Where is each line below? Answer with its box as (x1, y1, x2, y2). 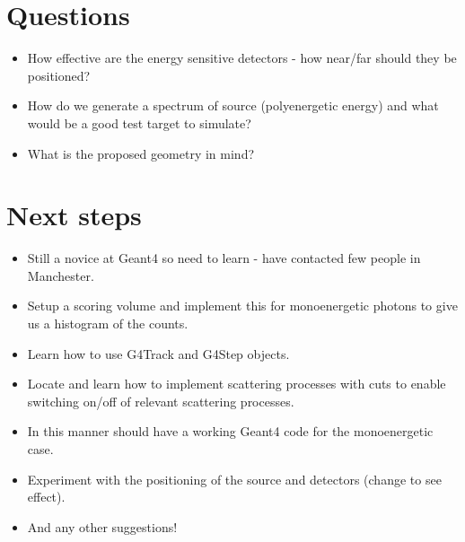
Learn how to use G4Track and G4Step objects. (27, 344, 290, 363)
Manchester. (27, 266, 94, 284)
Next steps (6, 197, 142, 233)
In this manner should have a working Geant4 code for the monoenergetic (27, 422, 434, 441)
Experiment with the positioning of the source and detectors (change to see (27, 469, 442, 488)
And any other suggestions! (27, 517, 178, 536)
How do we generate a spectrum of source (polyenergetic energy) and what (27, 96, 439, 115)
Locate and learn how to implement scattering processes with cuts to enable (27, 374, 446, 393)
